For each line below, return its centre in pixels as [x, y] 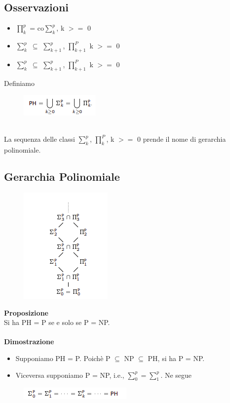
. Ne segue [176, 375]
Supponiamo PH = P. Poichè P [63, 358]
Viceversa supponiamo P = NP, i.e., [70, 375]
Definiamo [19, 83]
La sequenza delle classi [39, 139]
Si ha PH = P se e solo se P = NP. [57, 322]
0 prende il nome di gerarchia [182, 139]
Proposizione [26, 312]
